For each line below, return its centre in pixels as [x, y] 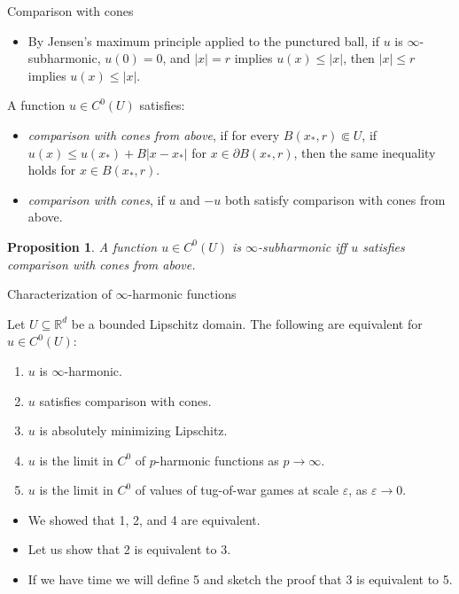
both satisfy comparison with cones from [335, 199]
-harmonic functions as [217, 460]
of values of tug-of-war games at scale [237, 490]
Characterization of [59, 294]
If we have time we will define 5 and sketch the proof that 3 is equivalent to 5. [240, 579]
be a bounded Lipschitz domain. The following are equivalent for [247, 323]
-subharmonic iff [303, 246]
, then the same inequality [365, 152]
